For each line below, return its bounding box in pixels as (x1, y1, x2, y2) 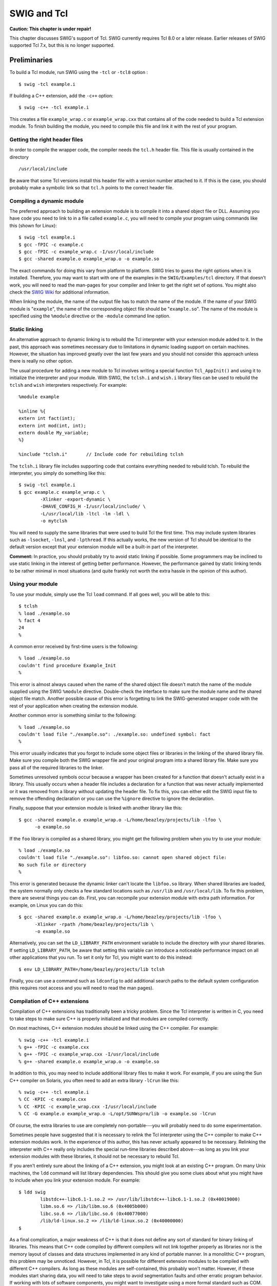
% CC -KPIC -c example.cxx (18, 1096, 87, 1102)
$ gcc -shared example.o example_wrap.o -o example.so (18, 256, 160, 262)
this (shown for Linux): (9, 222, 57, 228)
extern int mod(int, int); (18, 422, 87, 428)
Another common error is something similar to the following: (9, 712, 136, 719)
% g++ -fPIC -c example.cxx (18, 1044, 89, 1050)
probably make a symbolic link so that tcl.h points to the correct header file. (9, 184, 174, 190)
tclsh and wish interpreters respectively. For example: (9, 382, 127, 388)
